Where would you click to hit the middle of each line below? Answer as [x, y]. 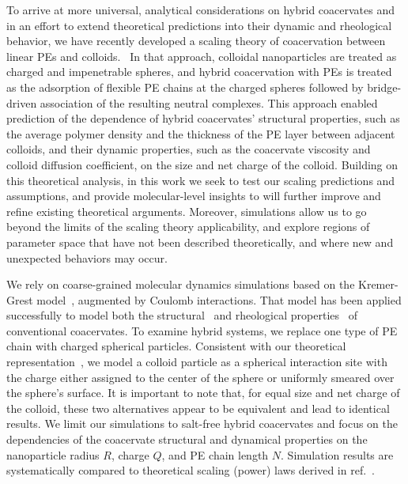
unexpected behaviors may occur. [87, 257]
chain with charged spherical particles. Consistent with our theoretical [176, 346]
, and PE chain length [215, 454]
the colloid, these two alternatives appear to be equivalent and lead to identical [198, 408]
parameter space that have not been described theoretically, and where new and [200, 242]
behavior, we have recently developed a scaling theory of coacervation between [196, 41]
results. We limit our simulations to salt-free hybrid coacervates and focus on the [202, 423]
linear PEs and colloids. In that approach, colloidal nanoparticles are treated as [202, 56]
